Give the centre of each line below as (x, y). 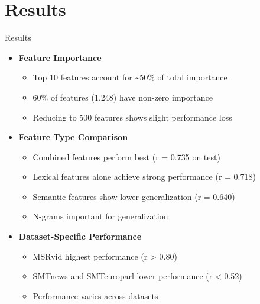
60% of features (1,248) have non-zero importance (123, 97)
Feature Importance (60, 57)
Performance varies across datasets (95, 295)
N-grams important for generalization (100, 216)
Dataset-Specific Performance (80, 236)
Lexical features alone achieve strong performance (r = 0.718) (144, 177)
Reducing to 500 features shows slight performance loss (132, 117)
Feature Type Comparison (73, 137)
